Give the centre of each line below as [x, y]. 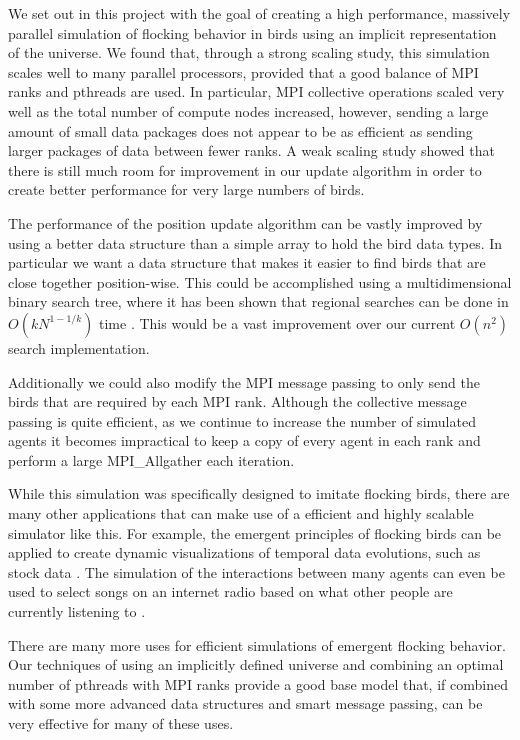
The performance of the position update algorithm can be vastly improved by [245, 222]
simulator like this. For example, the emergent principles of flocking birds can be [255, 532]
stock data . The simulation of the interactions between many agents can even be [256, 571]
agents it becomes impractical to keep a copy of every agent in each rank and [244, 440]
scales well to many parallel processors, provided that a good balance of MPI [243, 71]
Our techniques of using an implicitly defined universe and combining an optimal [256, 664]
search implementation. [79, 347]
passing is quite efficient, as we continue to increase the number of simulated [242, 420]
